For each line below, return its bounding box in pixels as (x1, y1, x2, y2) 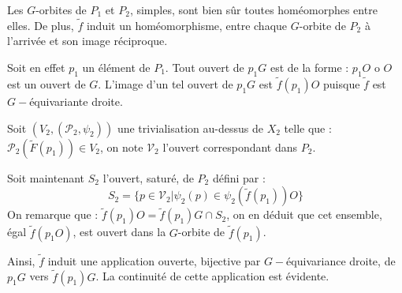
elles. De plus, (7, 17, 74, 33)
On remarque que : (7, 206, 99, 223)
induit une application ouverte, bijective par (47, 252, 261, 269)
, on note (100, 138, 143, 155)
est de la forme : (270, 59, 349, 75)
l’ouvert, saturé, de (102, 169, 194, 186)
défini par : (212, 169, 266, 186)
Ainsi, (7, 252, 35, 269)
